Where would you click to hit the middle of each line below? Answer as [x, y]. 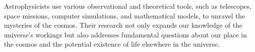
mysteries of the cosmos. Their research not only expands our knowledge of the [123, 25]
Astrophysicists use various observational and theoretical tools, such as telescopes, [128, 6]
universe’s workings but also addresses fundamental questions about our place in [126, 34]
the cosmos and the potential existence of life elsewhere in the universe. [112, 44]
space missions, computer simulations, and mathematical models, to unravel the [125, 15]
